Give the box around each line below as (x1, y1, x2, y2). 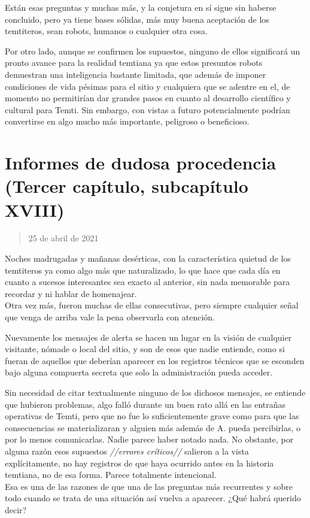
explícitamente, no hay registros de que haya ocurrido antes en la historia (5, 456, 274, 469)
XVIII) (5, 197, 65, 222)
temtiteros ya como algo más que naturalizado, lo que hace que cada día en (5, 263, 281, 276)
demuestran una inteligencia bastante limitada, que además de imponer (5, 68, 266, 80)
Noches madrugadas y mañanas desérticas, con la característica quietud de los (5, 252, 291, 265)
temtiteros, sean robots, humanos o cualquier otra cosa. (5, 25, 208, 37)
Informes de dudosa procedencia (5, 150, 276, 175)
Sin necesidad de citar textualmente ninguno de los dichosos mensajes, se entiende (5, 386, 306, 398)
